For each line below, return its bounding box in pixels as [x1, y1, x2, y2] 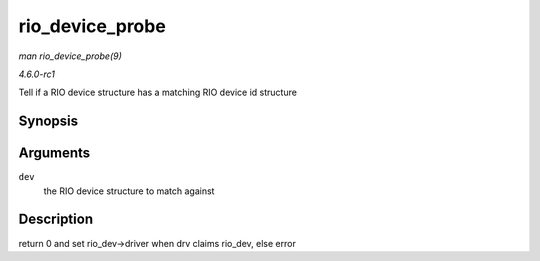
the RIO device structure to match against [43, 185, 215, 197]
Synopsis [18, 113, 79, 130]
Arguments [18, 145, 91, 162]
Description [18, 211, 94, 228]
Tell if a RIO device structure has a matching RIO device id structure [18, 86, 297, 99]
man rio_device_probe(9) [18, 50, 122, 62]
